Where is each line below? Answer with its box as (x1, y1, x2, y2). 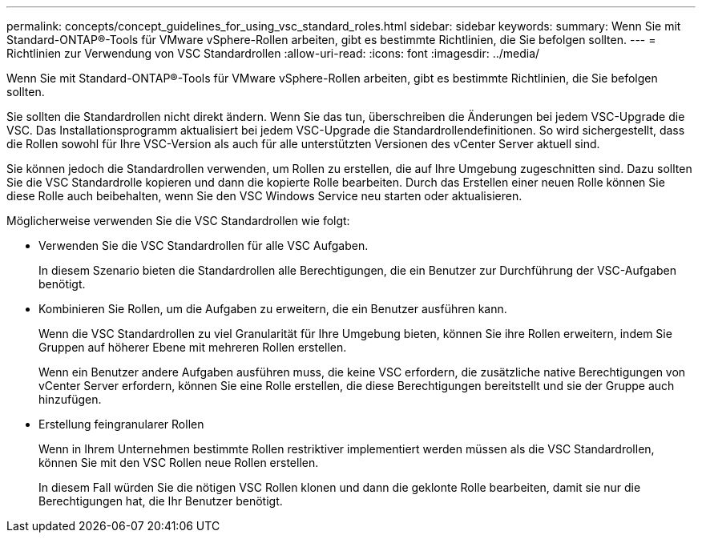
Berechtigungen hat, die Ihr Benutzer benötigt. (38, 494, 283, 508)
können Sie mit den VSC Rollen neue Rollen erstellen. (38, 456, 319, 469)
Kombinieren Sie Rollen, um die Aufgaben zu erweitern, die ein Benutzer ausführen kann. (38, 302, 507, 316)
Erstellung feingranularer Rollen (38, 417, 204, 431)
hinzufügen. (38, 392, 102, 406)
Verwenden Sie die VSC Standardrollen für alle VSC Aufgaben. (38, 239, 369, 252)
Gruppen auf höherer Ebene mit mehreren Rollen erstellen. (38, 340, 347, 354)
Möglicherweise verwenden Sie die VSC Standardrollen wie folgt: (6, 214, 350, 227)
